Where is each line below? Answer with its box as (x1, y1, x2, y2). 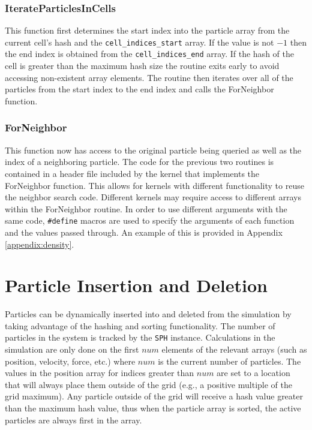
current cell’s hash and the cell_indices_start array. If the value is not (5, 35, 274, 48)
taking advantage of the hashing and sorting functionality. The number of (5, 319, 275, 332)
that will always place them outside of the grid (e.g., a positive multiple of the (5, 378, 292, 390)
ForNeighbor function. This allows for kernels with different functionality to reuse (5, 179, 304, 191)
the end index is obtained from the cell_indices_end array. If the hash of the (5, 47, 294, 60)
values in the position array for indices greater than (5, 366, 194, 379)
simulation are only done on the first (5, 343, 139, 356)
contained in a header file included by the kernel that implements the (5, 167, 260, 179)
